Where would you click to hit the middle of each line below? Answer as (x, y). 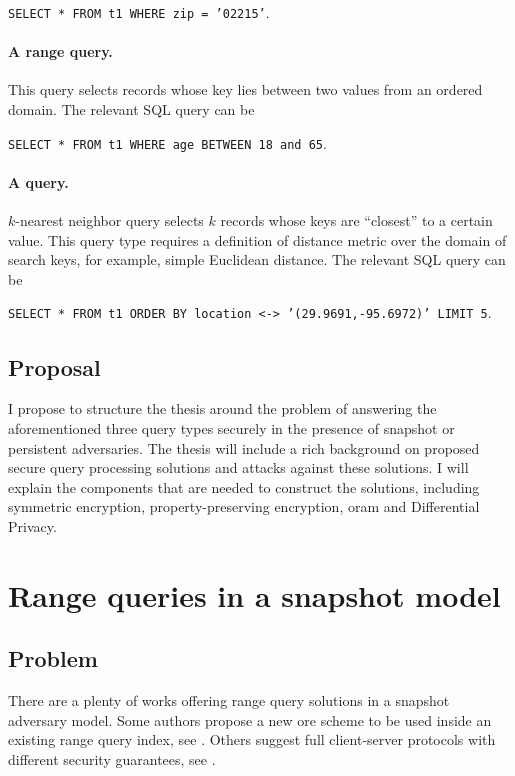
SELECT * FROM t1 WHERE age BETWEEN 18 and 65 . (167, 142)
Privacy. (32, 525)
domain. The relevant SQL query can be (131, 109)
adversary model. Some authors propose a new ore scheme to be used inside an (250, 719)
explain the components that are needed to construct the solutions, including (244, 486)
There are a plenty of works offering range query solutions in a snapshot (229, 700)
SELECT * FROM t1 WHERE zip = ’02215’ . (139, 12)
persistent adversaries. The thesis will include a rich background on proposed (244, 447)
